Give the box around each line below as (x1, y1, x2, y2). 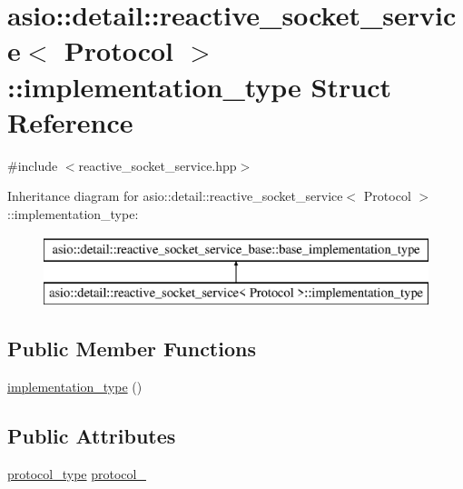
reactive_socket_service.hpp (78, 155, 237, 175)
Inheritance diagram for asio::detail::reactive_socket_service (7, 186, 343, 205)
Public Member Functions (7, 334, 256, 363)
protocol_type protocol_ (7, 464, 146, 483)
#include (7, 155, 58, 175)
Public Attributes (7, 421, 176, 449)
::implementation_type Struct (7, 67, 391, 105)
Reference (7, 103, 133, 140)
